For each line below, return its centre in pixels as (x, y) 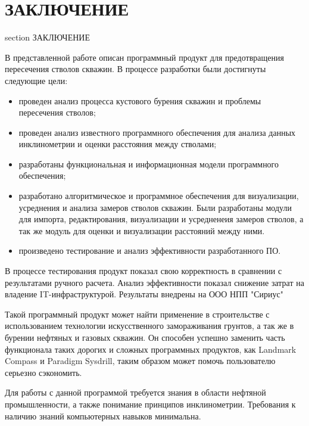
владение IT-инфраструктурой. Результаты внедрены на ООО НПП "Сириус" (144, 294)
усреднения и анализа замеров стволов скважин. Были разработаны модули (155, 207)
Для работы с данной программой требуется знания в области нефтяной (135, 392)
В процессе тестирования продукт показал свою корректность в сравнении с (143, 271)
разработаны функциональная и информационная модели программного (149, 164)
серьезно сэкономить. (43, 372)
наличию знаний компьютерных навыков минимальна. (103, 416)
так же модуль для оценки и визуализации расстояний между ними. (142, 230)
